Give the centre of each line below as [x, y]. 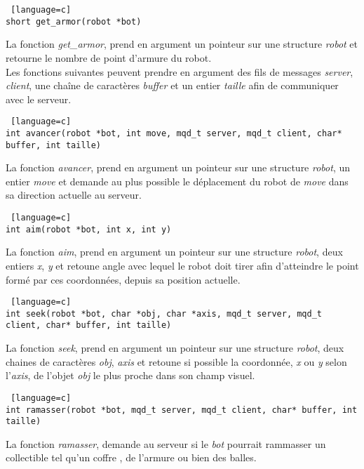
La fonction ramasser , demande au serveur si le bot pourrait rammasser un [166, 443]
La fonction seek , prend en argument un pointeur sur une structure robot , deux [175, 348]
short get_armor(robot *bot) [74, 21]
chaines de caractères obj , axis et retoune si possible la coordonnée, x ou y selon [176, 361]
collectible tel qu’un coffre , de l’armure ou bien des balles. [131, 457]
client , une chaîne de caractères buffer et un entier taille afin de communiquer [172, 85]
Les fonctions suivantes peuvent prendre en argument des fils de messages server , [180, 71]
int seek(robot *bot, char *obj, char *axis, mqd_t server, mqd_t [164, 313]
